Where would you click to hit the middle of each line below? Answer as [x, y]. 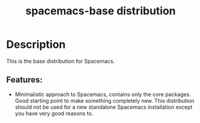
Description [36, 44]
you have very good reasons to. [54, 113]
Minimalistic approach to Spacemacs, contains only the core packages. [103, 94]
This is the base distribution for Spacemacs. [60, 61]
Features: [25, 80]
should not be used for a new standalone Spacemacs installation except [104, 107]
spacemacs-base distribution [101, 11]
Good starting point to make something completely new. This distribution [104, 100]
